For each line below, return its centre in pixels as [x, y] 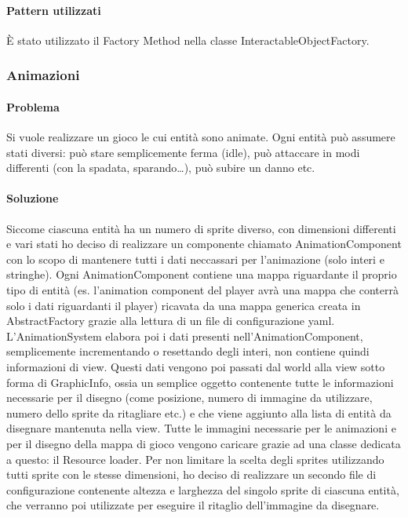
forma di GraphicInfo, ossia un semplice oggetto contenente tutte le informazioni [200, 382]
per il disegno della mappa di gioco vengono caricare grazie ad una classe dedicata [204, 443]
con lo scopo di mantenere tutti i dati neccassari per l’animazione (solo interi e [195, 259]
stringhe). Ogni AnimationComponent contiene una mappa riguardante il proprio [202, 274]
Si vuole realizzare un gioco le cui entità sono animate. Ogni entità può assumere [201, 137]
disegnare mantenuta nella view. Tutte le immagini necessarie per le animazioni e [201, 428]
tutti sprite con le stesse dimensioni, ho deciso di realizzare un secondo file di [191, 474]
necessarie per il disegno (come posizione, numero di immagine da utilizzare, [189, 398]
